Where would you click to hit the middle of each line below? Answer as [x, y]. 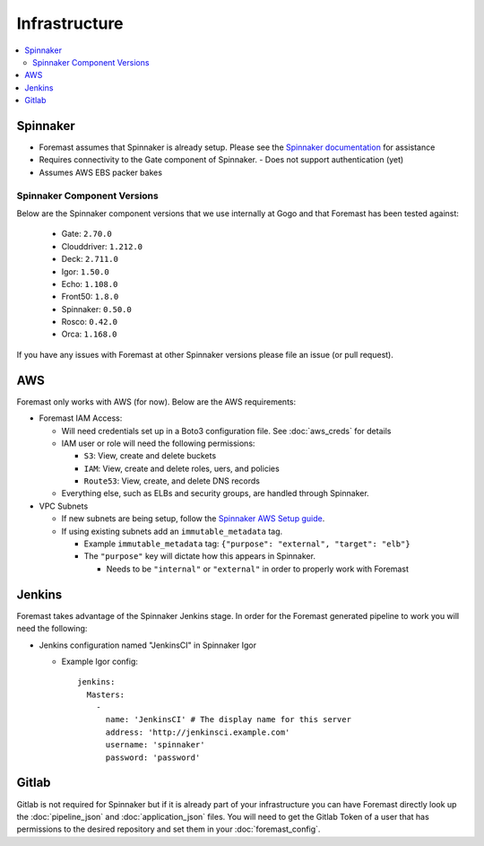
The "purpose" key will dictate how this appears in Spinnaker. [199, 556]
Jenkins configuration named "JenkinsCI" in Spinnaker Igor [148, 645]
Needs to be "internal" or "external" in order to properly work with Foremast [258, 569]
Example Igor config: [100, 661]
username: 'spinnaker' [155, 745]
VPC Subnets [64, 506]
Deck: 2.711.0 [90, 259]
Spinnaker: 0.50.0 [96, 309]
